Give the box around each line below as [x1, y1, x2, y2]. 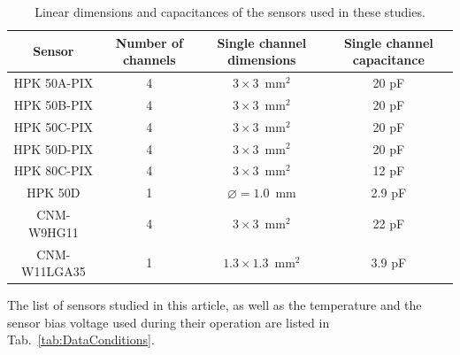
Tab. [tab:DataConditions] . [7, 330, 155, 349]
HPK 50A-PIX [13, 73, 94, 92]
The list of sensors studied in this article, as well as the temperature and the [7, 296, 422, 314]
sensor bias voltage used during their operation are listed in [7, 313, 330, 331]
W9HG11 [27, 222, 79, 241]
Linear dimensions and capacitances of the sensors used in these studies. [34, 3, 425, 20]
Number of [115, 33, 183, 51]
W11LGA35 [21, 262, 86, 281]
